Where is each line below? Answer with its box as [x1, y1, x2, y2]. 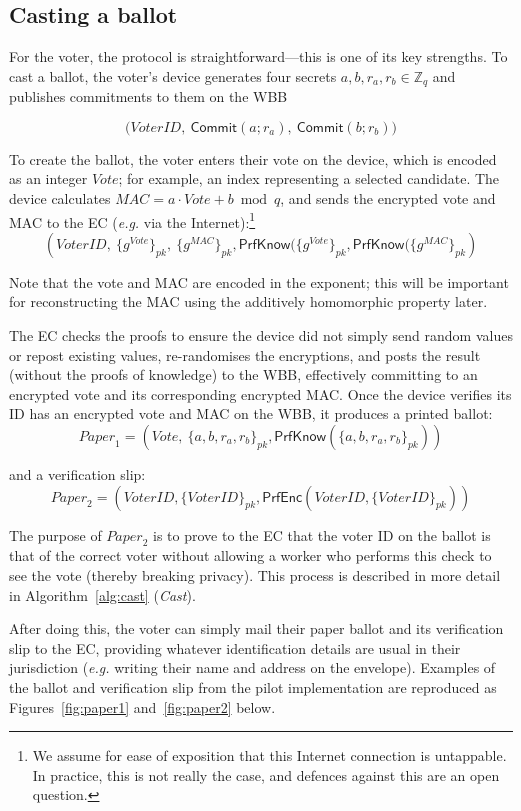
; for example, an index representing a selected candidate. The [118, 168, 500, 189]
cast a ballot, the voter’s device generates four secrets [9, 65, 337, 86]
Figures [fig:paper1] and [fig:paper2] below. [9, 696, 276, 717]
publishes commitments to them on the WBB [9, 86, 288, 107]
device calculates [9, 188, 111, 209]
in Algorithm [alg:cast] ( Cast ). [9, 584, 196, 605]
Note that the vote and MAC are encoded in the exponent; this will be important [9, 271, 509, 292]
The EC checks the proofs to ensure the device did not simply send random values [9, 325, 513, 346]
